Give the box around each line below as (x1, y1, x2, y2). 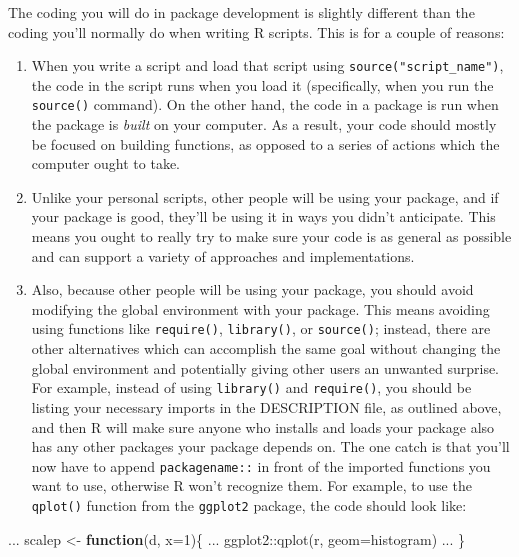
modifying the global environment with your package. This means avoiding (31, 298, 490, 319)
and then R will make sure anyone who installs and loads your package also (31, 416, 495, 437)
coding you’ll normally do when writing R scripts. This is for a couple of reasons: (8, 21, 505, 42)
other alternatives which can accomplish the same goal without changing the (31, 338, 501, 359)
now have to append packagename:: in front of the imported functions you (31, 455, 491, 476)
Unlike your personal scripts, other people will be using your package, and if (31, 186, 499, 207)
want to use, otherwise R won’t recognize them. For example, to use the (31, 475, 472, 496)
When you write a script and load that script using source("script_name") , (31, 55, 504, 76)
